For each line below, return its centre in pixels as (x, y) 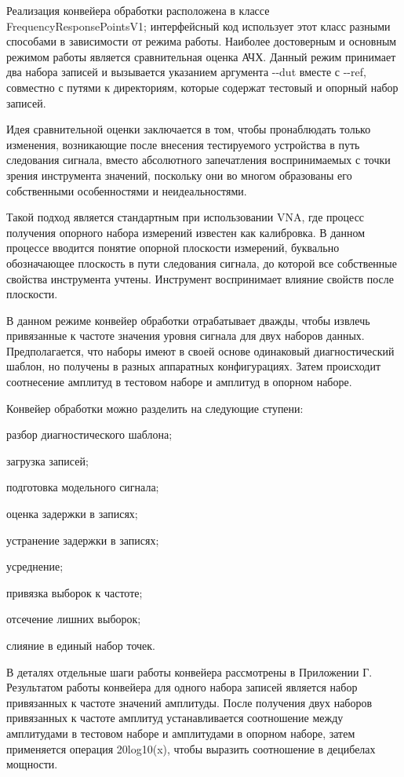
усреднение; (35, 566)
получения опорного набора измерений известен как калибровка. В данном (186, 232)
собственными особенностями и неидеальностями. (127, 190)
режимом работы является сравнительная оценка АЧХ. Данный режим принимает (201, 56)
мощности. (32, 764)
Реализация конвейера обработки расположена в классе (138, 10)
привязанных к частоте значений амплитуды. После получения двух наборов (189, 702)
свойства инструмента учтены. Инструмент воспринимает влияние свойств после (200, 278)
